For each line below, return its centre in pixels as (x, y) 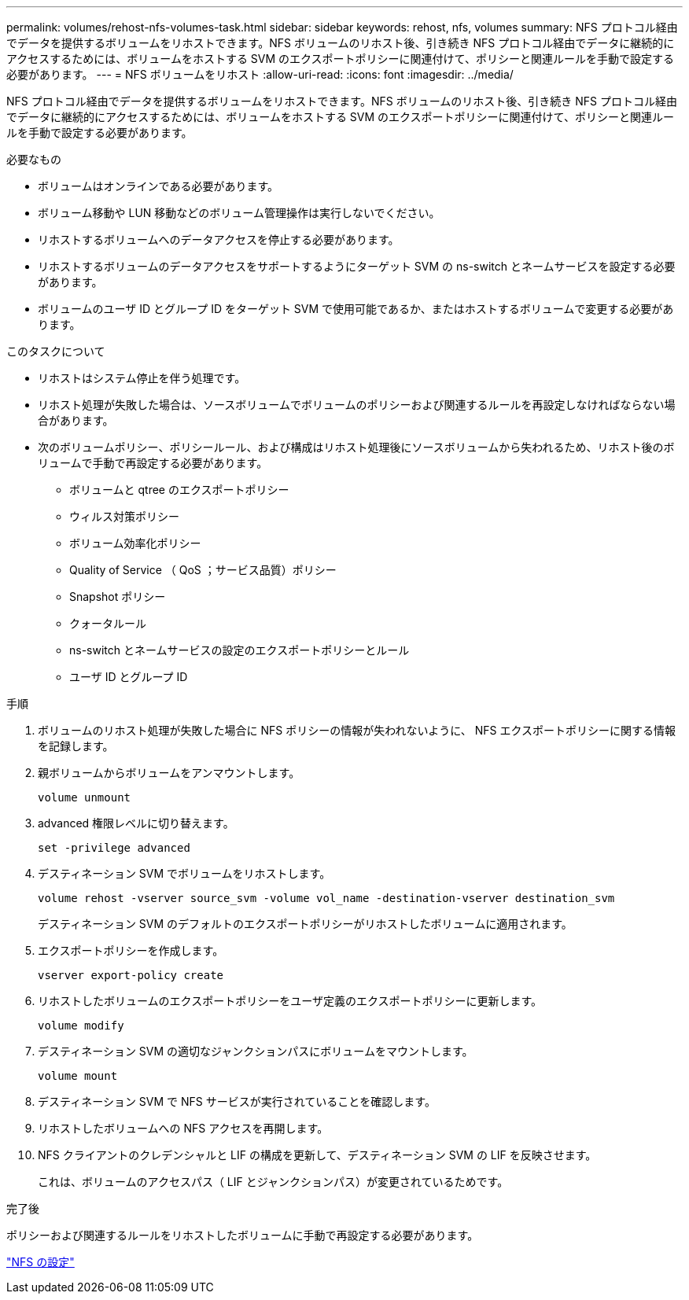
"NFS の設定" (41, 1262)
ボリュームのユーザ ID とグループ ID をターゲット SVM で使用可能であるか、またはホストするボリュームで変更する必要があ (356, 309)
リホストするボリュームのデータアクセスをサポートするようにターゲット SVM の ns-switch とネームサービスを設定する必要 (357, 266)
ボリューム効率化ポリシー (135, 543)
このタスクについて (56, 351)
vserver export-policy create (131, 975)
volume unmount (85, 797)
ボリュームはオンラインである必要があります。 (158, 186)
